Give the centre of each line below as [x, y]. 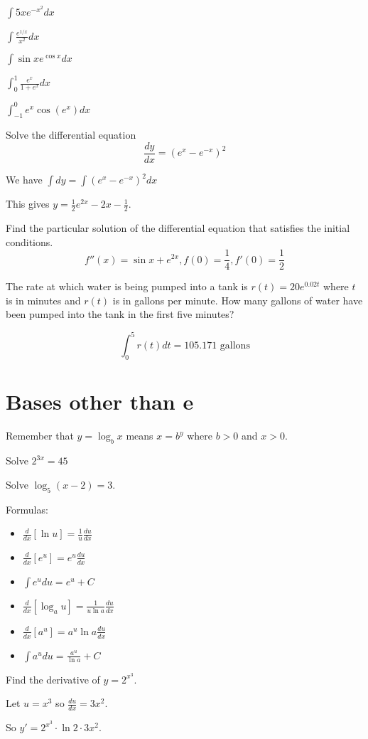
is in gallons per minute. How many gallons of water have [238, 300]
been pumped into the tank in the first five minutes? [120, 314]
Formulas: [27, 509]
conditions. [29, 241]
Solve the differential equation [71, 135]
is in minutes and [43, 300]
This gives [28, 204]
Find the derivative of [53, 679]
